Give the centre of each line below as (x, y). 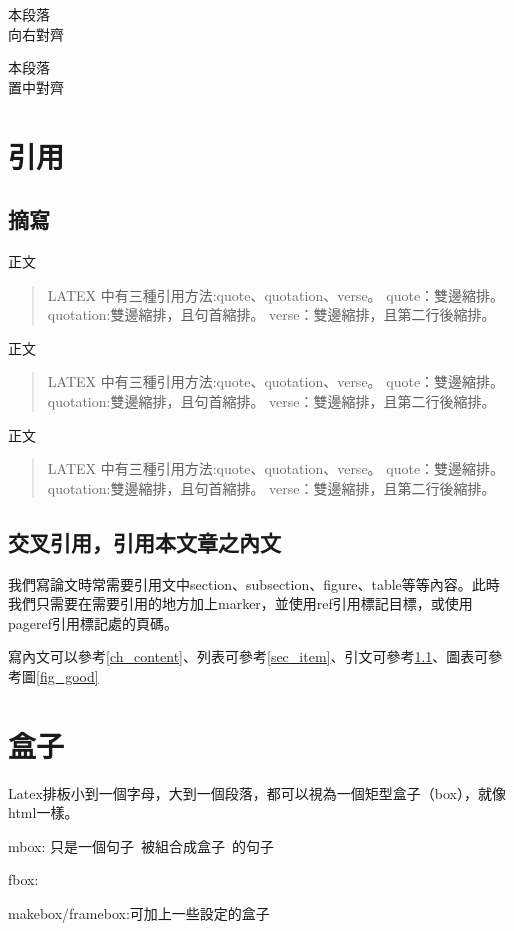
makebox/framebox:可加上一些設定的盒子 (139, 912)
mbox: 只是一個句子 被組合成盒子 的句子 (141, 845)
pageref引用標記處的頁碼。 (93, 622)
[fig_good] (67, 675)
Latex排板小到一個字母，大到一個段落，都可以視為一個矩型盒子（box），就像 (257, 792)
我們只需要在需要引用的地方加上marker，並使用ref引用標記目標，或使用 (240, 603)
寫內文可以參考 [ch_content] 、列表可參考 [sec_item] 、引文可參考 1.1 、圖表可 (248, 656)
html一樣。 (43, 812)
